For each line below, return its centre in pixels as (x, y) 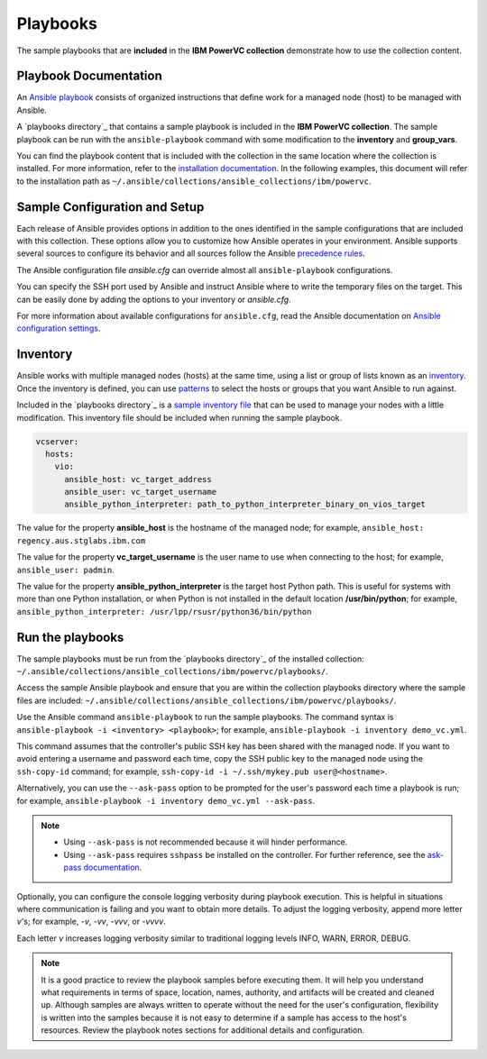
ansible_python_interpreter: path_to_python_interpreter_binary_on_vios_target (245, 504)
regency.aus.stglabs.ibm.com (81, 540)
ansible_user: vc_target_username (140, 492)
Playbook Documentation (89, 76)
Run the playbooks (70, 637)
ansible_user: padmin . (65, 570)
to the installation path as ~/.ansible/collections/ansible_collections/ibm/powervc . (194, 181)
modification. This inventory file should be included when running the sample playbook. (179, 417)
